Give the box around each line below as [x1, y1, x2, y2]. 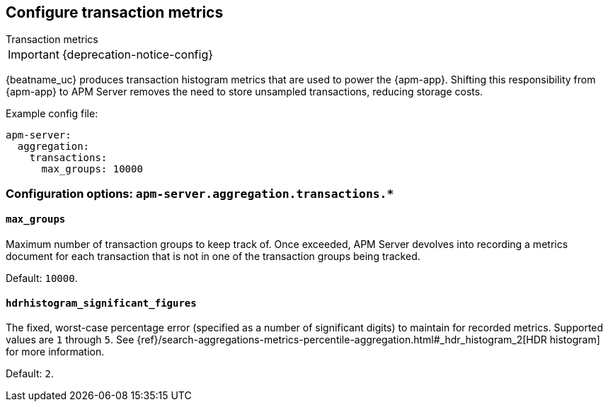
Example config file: [6, 107, 98, 120]
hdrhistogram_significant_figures [6, 297, 197, 309]
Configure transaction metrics [6, 4, 224, 21]
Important [8, 47, 59, 62]
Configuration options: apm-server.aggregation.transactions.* [6, 186, 394, 201]
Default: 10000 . [6, 272, 78, 285]
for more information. [6, 346, 105, 358]
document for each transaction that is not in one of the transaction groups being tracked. [6, 250, 420, 263]
